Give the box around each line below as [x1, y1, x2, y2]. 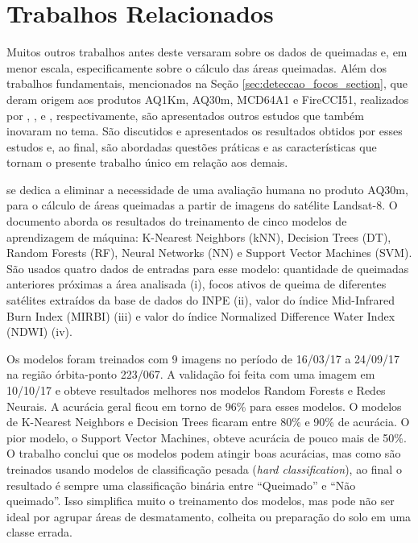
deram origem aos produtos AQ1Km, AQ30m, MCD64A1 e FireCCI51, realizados [6, 90, 409, 107]
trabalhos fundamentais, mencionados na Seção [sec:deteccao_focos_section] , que [6, 75, 408, 92]
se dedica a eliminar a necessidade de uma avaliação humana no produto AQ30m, [6, 180, 408, 197]
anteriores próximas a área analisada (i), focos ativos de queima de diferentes [6, 276, 387, 292]
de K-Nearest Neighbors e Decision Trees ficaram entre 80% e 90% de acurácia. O [6, 413, 410, 430]
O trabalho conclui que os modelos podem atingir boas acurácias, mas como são [6, 445, 401, 462]
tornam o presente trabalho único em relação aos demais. [6, 154, 288, 171]
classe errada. [6, 524, 72, 541]
